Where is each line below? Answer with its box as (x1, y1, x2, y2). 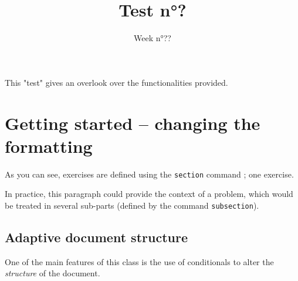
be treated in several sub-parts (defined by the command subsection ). (5, 199, 259, 211)
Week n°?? (134, 32, 171, 44)
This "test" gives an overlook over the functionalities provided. (5, 76, 228, 88)
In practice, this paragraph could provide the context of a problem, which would (5, 188, 293, 200)
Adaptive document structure (5, 228, 188, 246)
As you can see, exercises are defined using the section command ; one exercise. (5, 168, 294, 180)
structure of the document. (5, 267, 100, 279)
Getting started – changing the (5, 111, 260, 135)
